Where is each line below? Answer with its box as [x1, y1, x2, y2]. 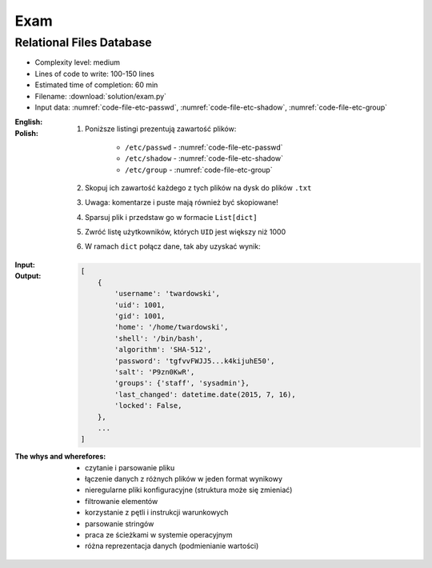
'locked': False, [114, 401, 182, 410]
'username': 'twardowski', [114, 289, 220, 298]
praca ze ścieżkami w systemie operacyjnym [85, 530, 233, 540]
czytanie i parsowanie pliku [85, 462, 175, 472]
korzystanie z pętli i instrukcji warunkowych [85, 508, 229, 518]
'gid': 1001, [114, 312, 166, 321]
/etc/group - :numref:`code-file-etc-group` [125, 165, 273, 174]
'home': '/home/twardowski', [114, 322, 229, 332]
